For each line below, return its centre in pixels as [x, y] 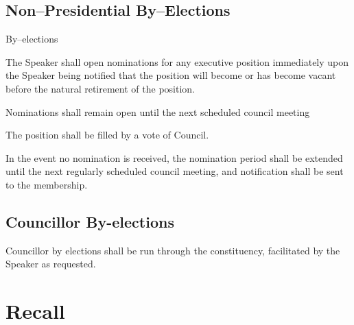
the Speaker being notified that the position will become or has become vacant [171, 75]
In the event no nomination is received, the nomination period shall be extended [174, 157]
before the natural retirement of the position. [100, 88]
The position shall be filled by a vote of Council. [107, 135]
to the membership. [47, 184]
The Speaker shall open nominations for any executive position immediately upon [177, 61]
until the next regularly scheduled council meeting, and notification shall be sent [175, 171]
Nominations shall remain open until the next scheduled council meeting [158, 111]
